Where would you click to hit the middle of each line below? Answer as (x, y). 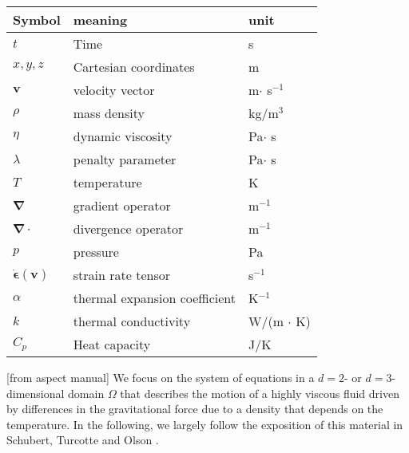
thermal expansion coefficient (155, 298)
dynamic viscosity (123, 136)
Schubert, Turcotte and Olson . (83, 440)
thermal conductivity (132, 321)
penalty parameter (125, 159)
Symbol (37, 20)
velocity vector (114, 90)
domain (86, 393)
